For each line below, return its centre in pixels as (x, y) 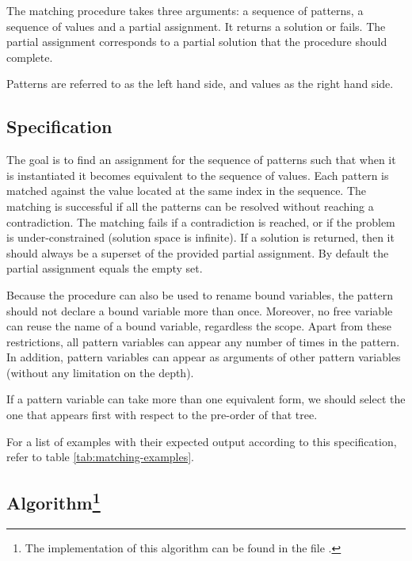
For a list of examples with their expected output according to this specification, (202, 441)
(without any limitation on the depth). (100, 372)
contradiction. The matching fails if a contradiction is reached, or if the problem (201, 221)
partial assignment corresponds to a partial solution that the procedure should (197, 42)
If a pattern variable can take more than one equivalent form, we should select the (206, 399)
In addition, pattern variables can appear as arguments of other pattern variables (204, 357)
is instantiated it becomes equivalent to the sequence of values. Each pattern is (198, 175)
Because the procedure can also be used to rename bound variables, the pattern (200, 294)
